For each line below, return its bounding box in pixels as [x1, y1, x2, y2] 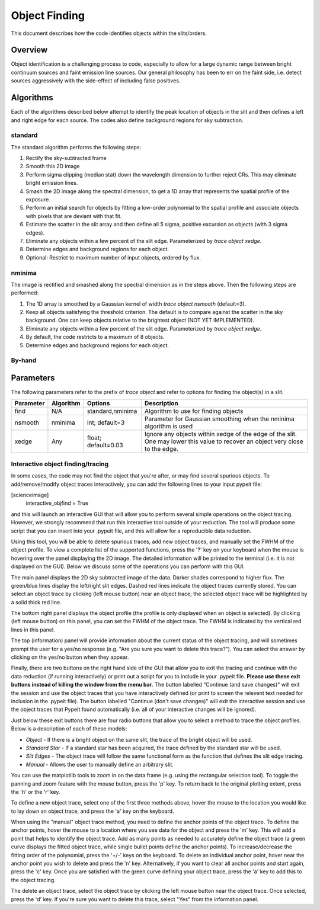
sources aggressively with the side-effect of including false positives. [11, 77, 181, 84]
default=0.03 [87, 441, 124, 450]
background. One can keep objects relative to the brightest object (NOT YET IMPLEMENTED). [25, 317, 255, 324]
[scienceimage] [11, 492, 49, 499]
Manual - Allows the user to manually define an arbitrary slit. [25, 761, 174, 768]
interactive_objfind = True [25, 499, 89, 507]
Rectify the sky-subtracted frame [25, 155, 107, 162]
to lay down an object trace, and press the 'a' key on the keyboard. [11, 808, 174, 815]
